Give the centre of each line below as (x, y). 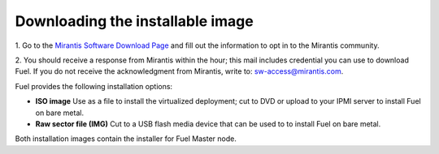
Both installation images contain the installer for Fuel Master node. (126, 139)
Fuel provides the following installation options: (94, 86)
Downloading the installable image (134, 21)
